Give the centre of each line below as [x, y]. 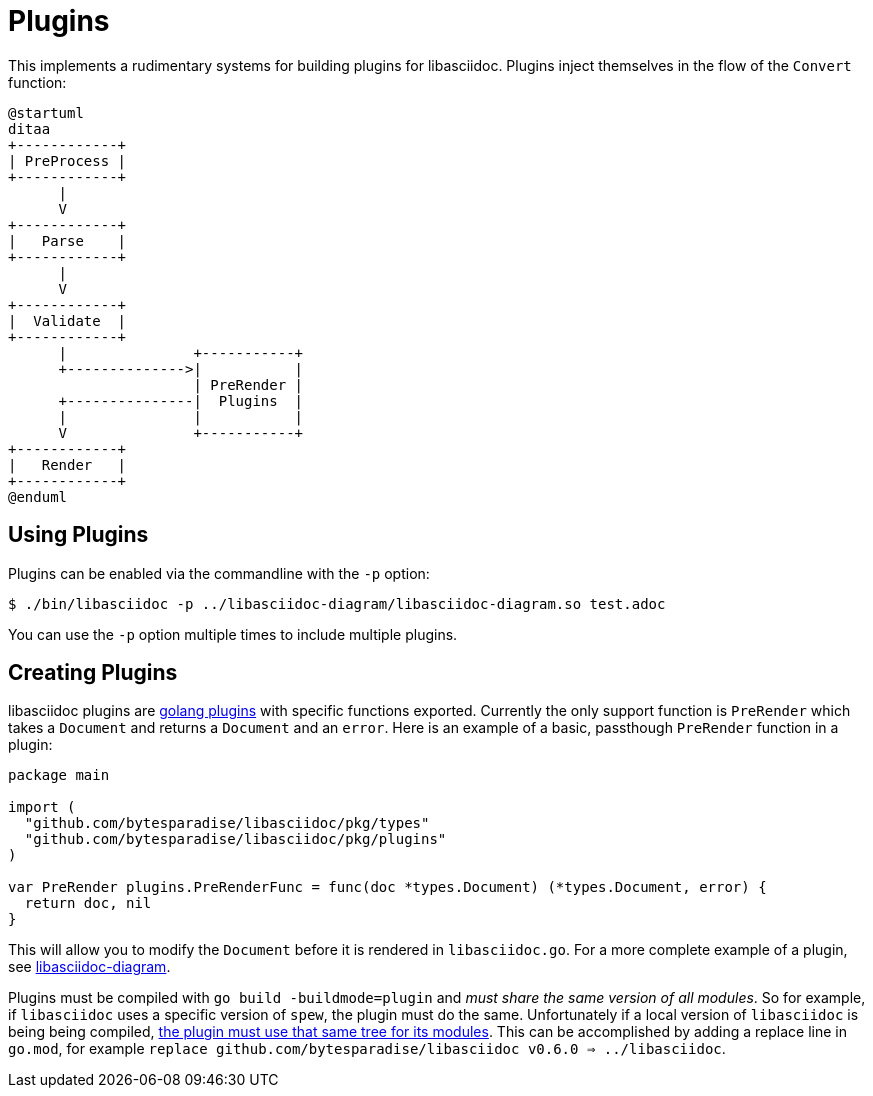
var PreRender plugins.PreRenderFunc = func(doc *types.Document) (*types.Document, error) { [387, 887]
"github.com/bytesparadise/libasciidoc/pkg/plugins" [235, 839]
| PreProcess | [67, 160]
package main [59, 775]
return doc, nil [88, 903]
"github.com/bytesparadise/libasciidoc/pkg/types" [227, 823]
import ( [42, 807]
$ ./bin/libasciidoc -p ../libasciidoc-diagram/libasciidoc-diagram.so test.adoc [337, 603]
